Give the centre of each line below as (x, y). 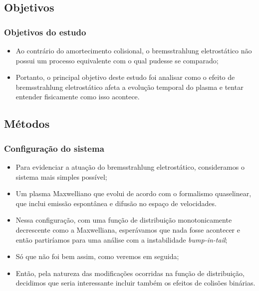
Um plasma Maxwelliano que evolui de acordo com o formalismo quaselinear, (133, 193)
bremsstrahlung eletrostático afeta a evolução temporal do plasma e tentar (129, 87)
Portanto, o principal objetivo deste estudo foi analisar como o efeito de (125, 77)
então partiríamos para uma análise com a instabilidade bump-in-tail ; (122, 239)
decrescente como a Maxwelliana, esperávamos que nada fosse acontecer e (128, 229)
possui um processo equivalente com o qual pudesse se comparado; (117, 60)
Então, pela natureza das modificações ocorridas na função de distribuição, (130, 273)
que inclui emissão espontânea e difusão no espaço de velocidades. (116, 203)
